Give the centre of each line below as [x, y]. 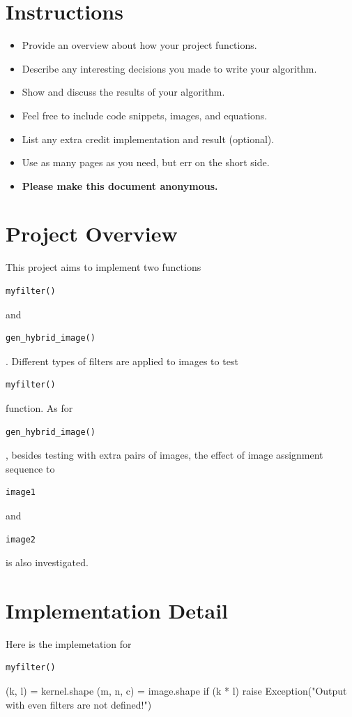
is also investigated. [47, 562]
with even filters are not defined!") [79, 704]
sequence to [30, 468]
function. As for [39, 407]
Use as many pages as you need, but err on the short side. [146, 162]
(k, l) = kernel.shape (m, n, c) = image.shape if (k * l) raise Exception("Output [176, 691]
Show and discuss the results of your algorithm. [123, 92]
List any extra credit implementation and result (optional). [148, 139]
